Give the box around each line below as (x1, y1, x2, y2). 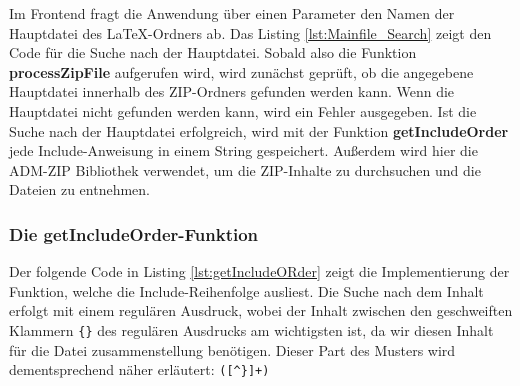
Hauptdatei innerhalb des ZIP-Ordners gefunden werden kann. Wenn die (9, 81, 455, 102)
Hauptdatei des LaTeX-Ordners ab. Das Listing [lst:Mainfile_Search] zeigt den (9, 22, 492, 43)
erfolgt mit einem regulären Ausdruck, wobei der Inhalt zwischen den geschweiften (9, 300, 513, 321)
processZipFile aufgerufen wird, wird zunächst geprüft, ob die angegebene (9, 61, 474, 82)
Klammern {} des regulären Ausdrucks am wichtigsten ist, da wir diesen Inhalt (9, 319, 494, 340)
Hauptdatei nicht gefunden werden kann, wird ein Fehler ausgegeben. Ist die (9, 100, 477, 121)
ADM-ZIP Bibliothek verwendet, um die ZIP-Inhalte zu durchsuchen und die (9, 159, 481, 180)
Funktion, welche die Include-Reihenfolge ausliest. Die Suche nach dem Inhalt (9, 280, 484, 301)
